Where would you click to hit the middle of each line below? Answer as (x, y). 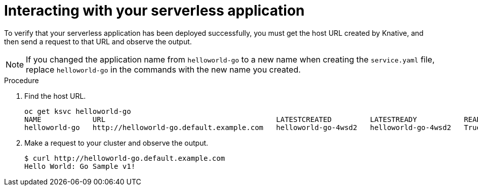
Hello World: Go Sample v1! (80, 166)
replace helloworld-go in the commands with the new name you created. (163, 69)
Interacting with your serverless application (154, 11)
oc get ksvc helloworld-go (78, 111)
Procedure (22, 80)
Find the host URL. (55, 96)
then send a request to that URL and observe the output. (98, 41)
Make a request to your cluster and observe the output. (116, 143)
